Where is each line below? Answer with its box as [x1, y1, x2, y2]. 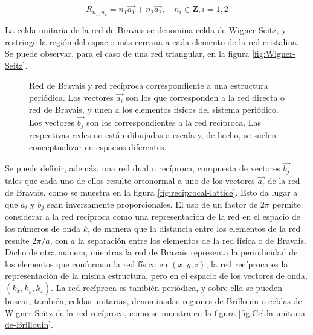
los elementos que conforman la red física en [5, 257, 168, 270]
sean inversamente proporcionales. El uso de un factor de [47, 197, 258, 210]
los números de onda [5, 222, 81, 234]
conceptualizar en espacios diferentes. [29, 140, 167, 153]
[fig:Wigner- [252, 47, 296, 60]
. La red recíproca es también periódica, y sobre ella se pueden [51, 281, 283, 293]
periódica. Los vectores [29, 91, 114, 104]
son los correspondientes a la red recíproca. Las [86, 116, 262, 129]
